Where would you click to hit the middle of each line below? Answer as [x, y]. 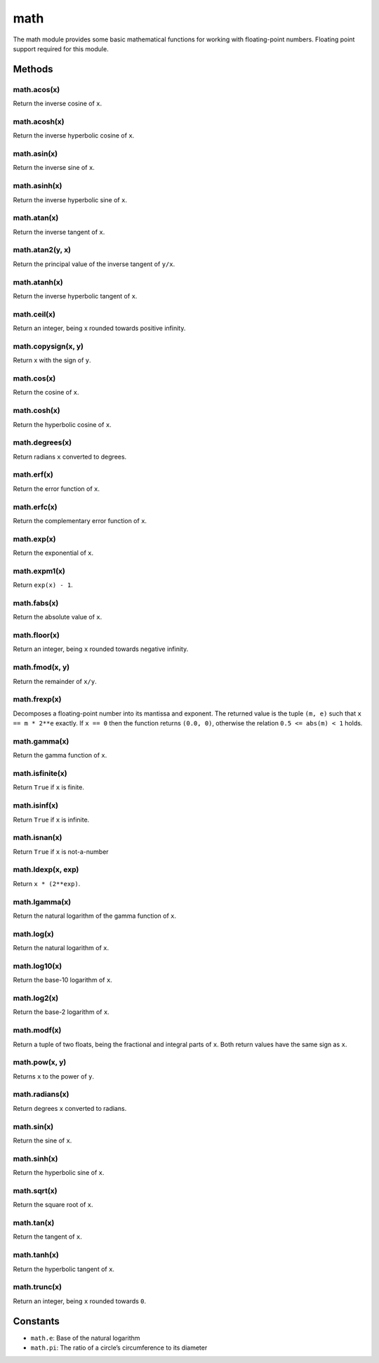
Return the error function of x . [56, 489]
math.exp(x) [34, 539]
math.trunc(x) [38, 1287]
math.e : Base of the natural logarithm [85, 1338]
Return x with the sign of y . [52, 360]
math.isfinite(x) [40, 774]
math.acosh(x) [39, 121]
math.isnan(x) [38, 838]
